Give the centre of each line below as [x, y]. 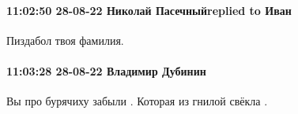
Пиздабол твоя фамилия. [65, 40]
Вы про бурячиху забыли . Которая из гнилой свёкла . [137, 101]
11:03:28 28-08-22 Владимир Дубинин [106, 70]
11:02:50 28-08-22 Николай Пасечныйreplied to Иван [149, 10]
